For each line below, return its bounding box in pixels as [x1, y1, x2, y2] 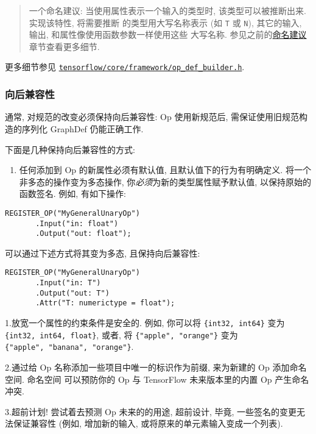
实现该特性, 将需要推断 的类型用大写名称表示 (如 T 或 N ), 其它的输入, [29, 16, 302, 29]
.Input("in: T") [35, 279, 101, 288]
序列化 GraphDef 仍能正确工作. [21, 122, 144, 135]
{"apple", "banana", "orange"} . [5, 340, 134, 353]
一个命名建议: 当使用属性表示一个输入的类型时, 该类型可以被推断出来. [29, 4, 306, 16]
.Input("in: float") [35, 219, 119, 228]
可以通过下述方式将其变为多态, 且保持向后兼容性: [5, 246, 200, 259]
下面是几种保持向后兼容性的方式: [5, 143, 135, 155]
